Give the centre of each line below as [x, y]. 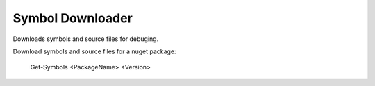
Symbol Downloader [73, 18]
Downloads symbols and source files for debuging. [86, 39]
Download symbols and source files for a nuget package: [94, 51]
